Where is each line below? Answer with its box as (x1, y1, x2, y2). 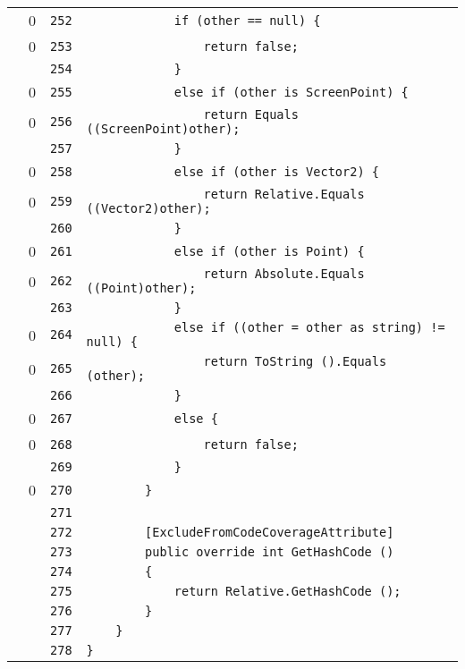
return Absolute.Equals (203, 267, 365, 281)
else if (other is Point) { (173, 243, 365, 258)
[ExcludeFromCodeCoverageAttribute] (145, 525, 394, 539)
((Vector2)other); (86, 201, 211, 216)
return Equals (203, 107, 299, 122)
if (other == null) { (173, 13, 321, 28)
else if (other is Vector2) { (173, 164, 379, 179)
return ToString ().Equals (203, 354, 387, 368)
